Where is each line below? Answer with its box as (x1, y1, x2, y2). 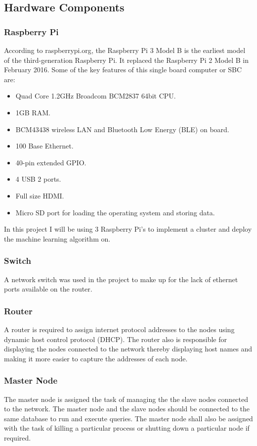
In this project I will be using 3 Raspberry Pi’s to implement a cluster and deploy (4, 224, 252, 234)
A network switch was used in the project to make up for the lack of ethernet (4, 274, 238, 284)
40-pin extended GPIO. (15, 157, 86, 167)
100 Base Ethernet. (15, 141, 74, 151)
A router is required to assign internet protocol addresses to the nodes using (4, 324, 235, 334)
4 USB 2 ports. (15, 174, 61, 184)
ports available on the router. (4, 284, 92, 294)
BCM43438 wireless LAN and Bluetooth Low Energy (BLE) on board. (15, 124, 229, 134)
